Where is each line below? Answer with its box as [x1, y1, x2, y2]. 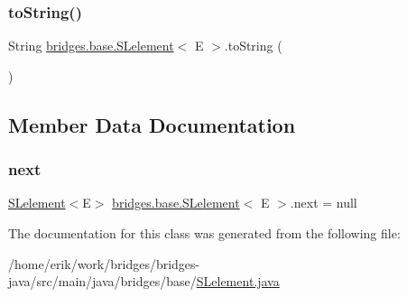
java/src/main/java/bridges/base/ [8, 272, 197, 291]
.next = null [290, 193, 357, 212]
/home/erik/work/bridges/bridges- [8, 254, 200, 273]
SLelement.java [196, 272, 280, 291]
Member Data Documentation [8, 110, 296, 138]
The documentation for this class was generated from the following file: [8, 224, 401, 242]
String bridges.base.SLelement [8, 36, 174, 55]
